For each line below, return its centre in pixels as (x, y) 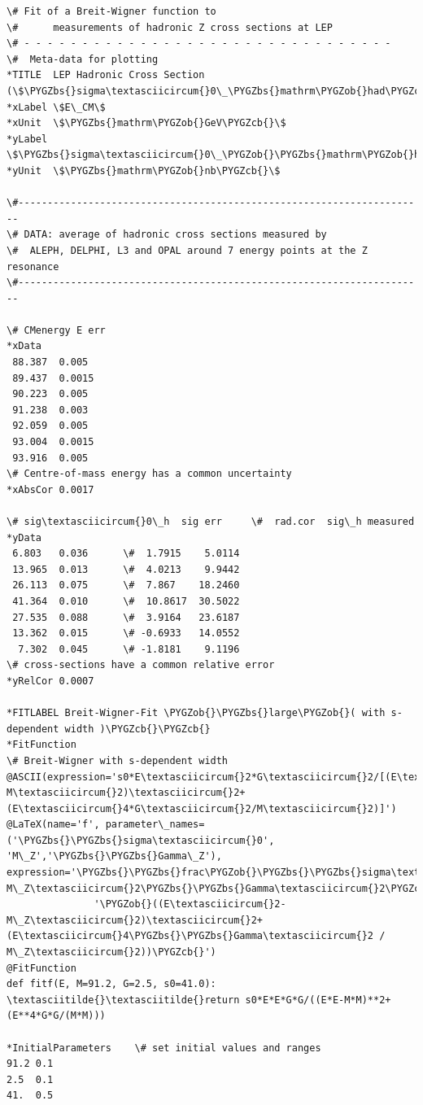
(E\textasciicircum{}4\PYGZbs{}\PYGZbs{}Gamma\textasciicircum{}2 (190, 936)
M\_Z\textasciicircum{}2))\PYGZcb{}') (111, 952)
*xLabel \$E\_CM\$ (56, 107)
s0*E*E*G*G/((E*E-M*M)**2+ (318, 1000)
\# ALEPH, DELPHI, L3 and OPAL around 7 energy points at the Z (187, 250)
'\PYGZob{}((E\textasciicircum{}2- (190, 904)
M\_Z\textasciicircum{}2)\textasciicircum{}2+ (135, 920)
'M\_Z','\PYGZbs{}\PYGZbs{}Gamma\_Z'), (114, 856)
